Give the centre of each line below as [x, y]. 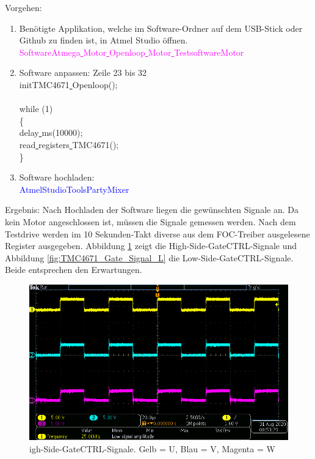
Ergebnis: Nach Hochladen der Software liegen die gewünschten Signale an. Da [152, 210]
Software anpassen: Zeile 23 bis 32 [83, 73]
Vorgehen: [24, 7]
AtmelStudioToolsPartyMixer [74, 189]
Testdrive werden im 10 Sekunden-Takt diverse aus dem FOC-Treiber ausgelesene [157, 233]
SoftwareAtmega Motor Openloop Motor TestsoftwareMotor [132, 52]
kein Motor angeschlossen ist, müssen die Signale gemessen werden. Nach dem [150, 221]
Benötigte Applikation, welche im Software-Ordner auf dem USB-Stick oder [161, 28]
